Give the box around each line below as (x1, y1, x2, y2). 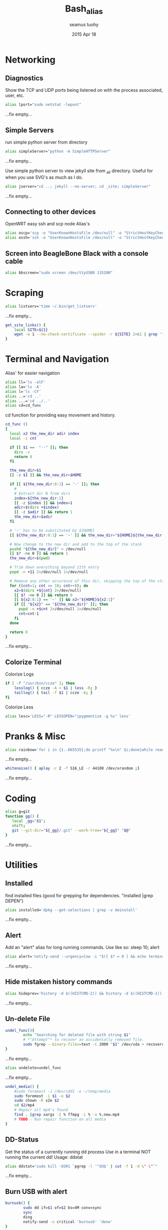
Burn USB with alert (5, 1187, 67, 1196)
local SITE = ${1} (14, 327, 48, 332)
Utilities (5, 859, 38, 871)
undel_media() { (5, 1084, 39, 1089)
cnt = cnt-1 (18, 611, 39, 616)
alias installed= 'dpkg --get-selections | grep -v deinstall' (5, 907, 137, 912)
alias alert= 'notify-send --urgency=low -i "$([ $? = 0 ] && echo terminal (5, 954, 166, 959)
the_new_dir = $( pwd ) (9, 556, 50, 561)
